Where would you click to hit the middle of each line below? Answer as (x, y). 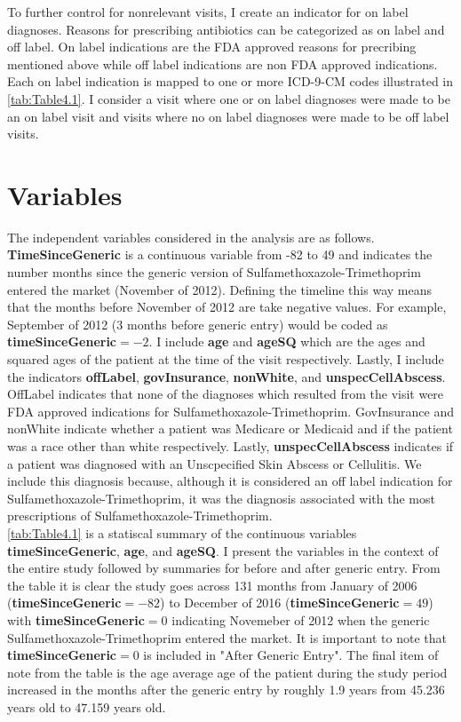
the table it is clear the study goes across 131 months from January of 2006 (212, 585)
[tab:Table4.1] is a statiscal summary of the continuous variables (182, 532)
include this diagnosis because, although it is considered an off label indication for (230, 481)
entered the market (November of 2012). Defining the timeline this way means (219, 289)
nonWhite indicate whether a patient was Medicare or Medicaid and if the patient (230, 428)
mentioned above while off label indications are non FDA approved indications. (223, 63)
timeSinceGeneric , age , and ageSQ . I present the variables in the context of (223, 550)
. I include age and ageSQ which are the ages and (287, 341)
